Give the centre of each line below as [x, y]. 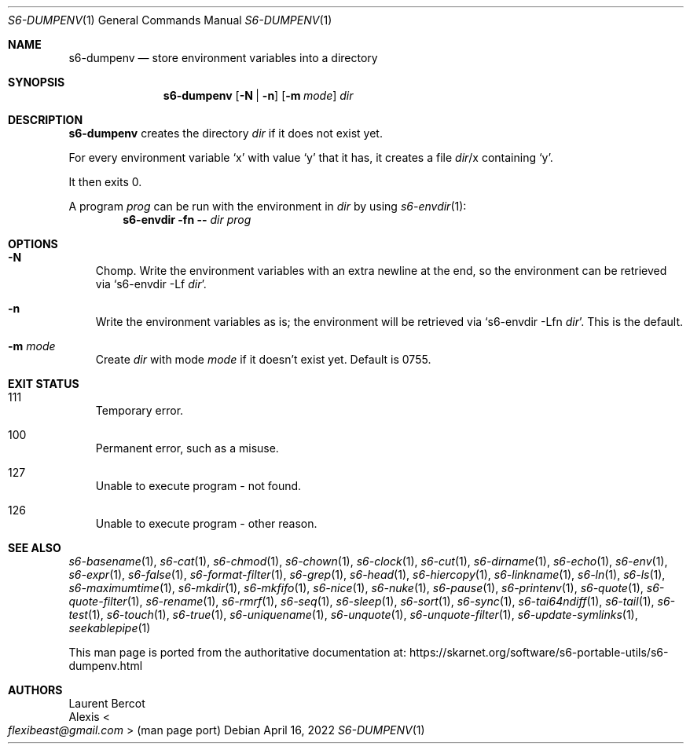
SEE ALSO [35, 548]
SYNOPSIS [37, 82]
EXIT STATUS [44, 384]
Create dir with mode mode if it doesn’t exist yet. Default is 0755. [263, 359]
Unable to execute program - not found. [198, 486]
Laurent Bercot [107, 703]
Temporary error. [139, 410]
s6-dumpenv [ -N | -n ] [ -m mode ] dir [258, 95]
